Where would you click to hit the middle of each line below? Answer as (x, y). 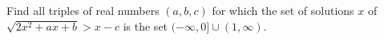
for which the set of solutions (283, 10)
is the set (146, 25)
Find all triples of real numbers (83, 10)
